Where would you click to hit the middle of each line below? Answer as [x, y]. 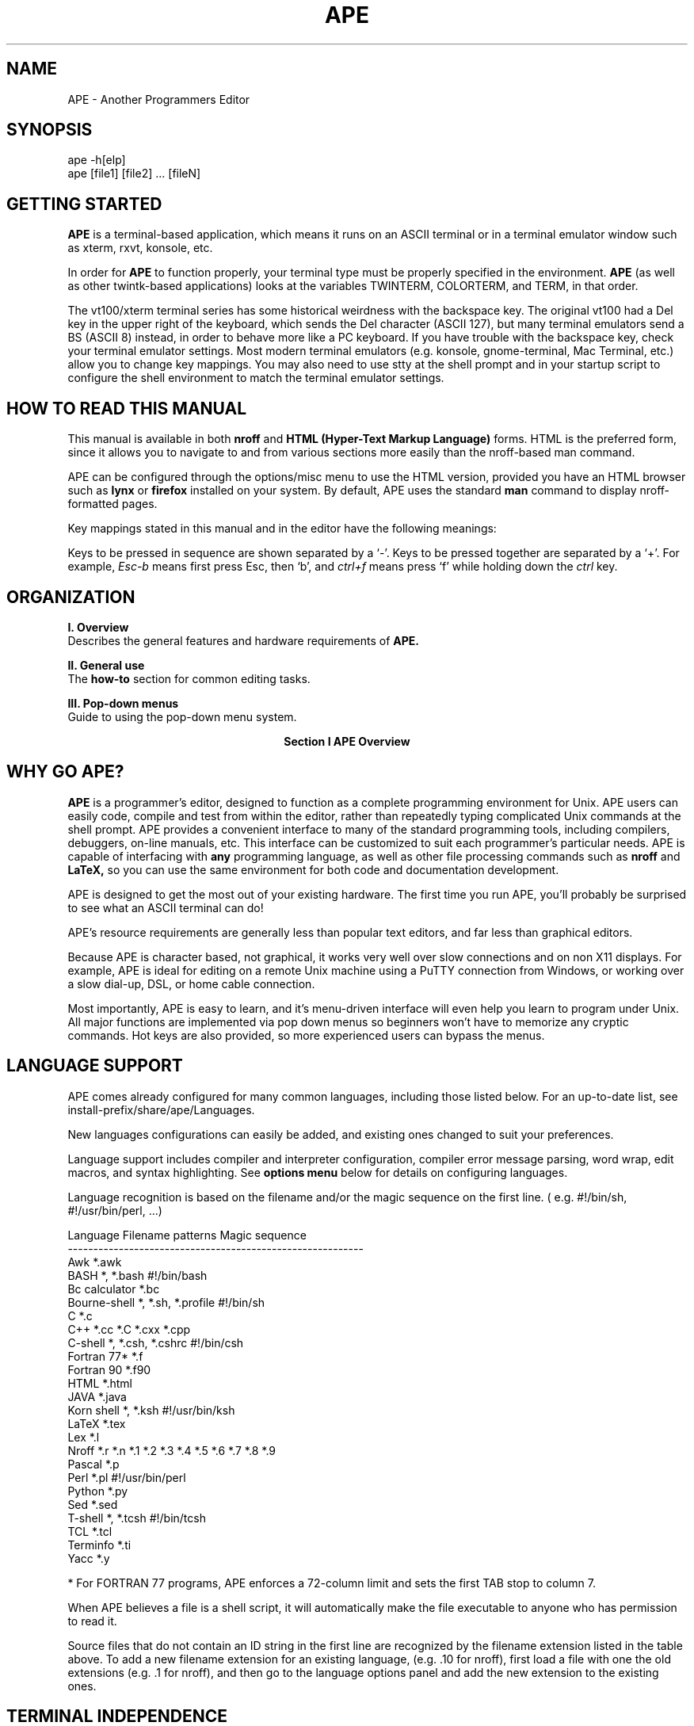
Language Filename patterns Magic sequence [187, 1235]
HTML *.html [100, 1383]
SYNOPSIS [50, 130]
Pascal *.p [93, 1464]
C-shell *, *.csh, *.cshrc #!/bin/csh [156, 1342]
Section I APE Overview [347, 741]
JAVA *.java [97, 1396]
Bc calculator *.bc [114, 1289]
